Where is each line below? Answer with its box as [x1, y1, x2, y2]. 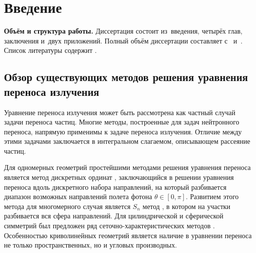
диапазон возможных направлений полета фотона [4, 191, 152, 202]
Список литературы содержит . [4, 45, 97, 55]
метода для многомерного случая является [4, 201, 130, 211]
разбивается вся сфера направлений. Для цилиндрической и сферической [4, 211, 224, 221]
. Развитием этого [185, 191, 239, 202]
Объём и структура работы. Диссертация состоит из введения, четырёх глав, [4, 26, 243, 36]
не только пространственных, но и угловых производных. [4, 240, 177, 250]
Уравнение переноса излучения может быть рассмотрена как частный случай [4, 107, 236, 117]
